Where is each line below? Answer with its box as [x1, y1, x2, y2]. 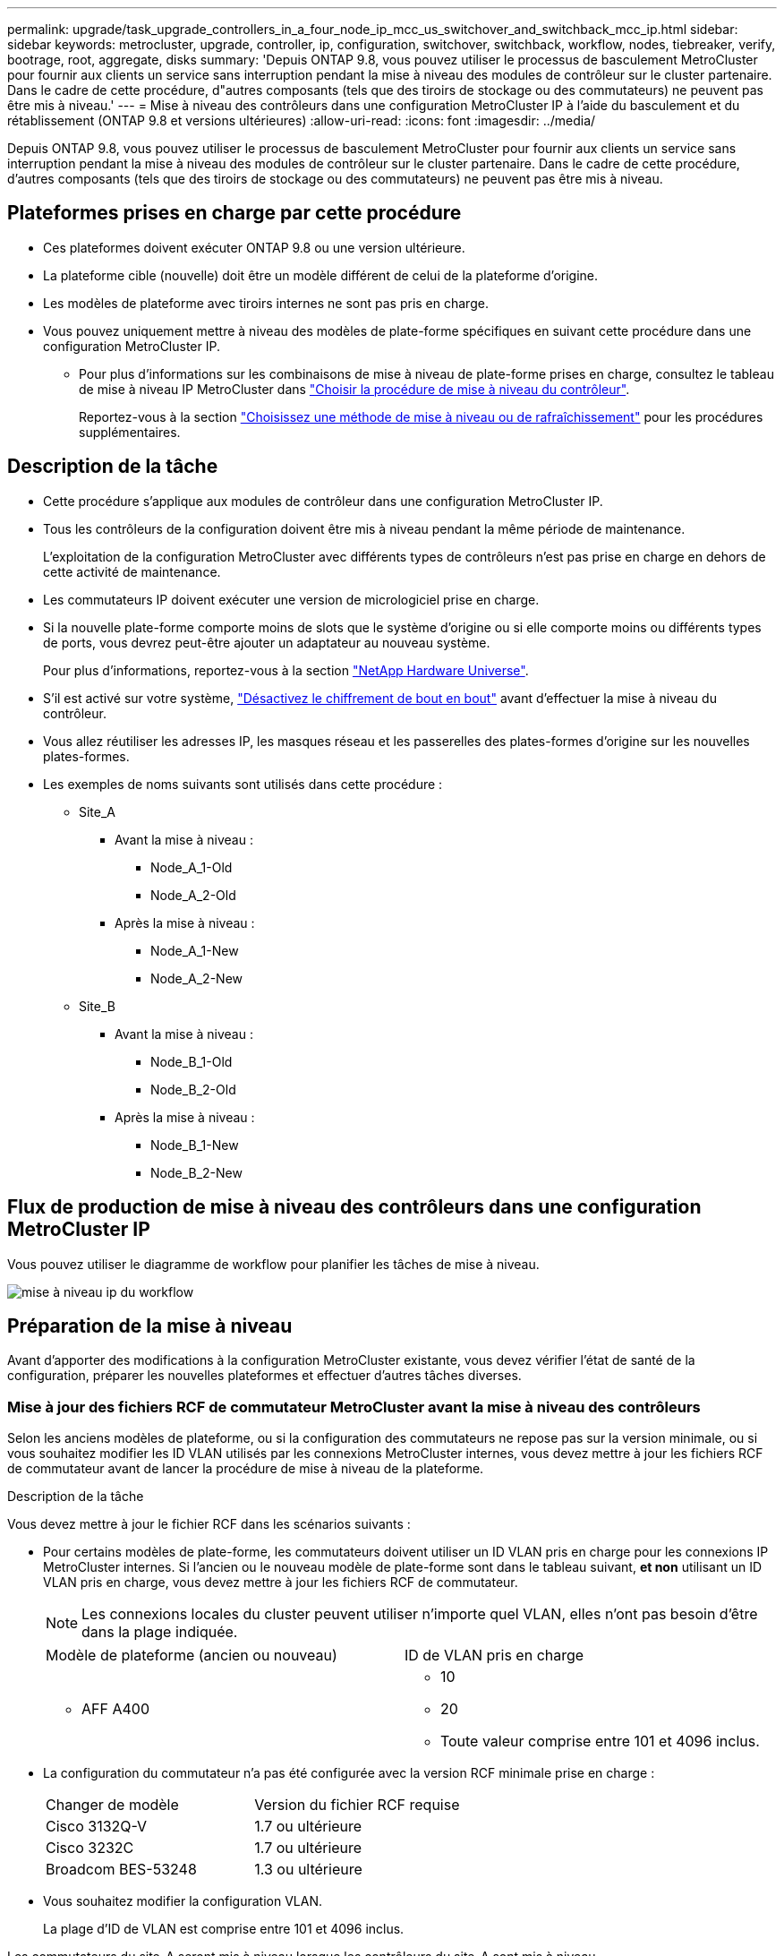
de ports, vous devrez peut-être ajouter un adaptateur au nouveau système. [43, 634, 490, 650]
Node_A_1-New [150, 942, 239, 958]
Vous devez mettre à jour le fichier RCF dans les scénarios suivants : [7, 1516, 411, 1532]
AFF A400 [81, 1700, 149, 1719]
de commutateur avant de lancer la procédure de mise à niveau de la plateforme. [7, 1461, 484, 1477]
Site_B [79, 998, 115, 1014]
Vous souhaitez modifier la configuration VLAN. [43, 1893, 322, 1909]
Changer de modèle [46, 1796, 179, 1814]
